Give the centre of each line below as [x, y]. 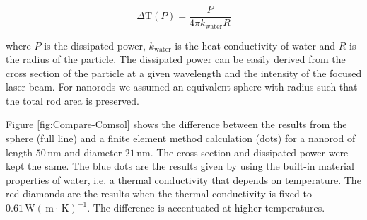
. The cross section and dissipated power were [249, 152]
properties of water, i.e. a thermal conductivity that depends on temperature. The [183, 179]
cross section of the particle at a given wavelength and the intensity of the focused [184, 73]
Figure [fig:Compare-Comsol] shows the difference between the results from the [176, 124]
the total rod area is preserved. [72, 100]
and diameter [93, 152]
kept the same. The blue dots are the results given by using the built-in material [180, 166]
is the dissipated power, [95, 45]
